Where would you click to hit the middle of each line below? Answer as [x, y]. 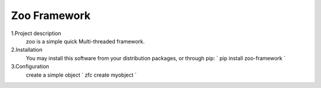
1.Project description [36, 33]
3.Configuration [30, 67]
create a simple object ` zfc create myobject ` [81, 75]
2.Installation [27, 50]
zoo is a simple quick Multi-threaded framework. [85, 41]
